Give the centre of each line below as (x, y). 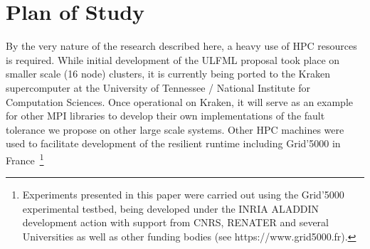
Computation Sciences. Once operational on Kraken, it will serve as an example (179, 101)
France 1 (25, 159)
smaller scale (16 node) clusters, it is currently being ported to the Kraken (168, 74)
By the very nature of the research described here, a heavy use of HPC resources (181, 46)
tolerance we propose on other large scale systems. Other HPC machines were (175, 129)
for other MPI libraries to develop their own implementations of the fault (165, 116)
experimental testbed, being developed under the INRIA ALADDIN (171, 208)
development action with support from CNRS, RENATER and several (176, 222)
